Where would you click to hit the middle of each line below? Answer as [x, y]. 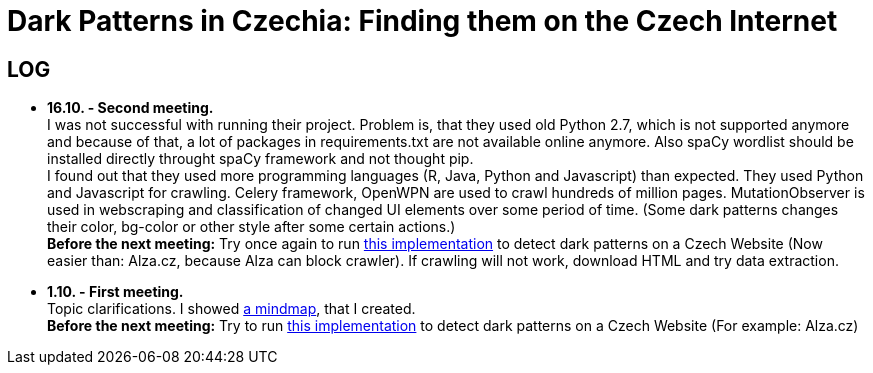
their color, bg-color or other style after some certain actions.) [251, 227]
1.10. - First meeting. [115, 292]
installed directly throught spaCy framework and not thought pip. [260, 159]
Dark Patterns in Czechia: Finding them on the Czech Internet [422, 21]
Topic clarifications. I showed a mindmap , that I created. [231, 309]
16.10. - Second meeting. [130, 108]
